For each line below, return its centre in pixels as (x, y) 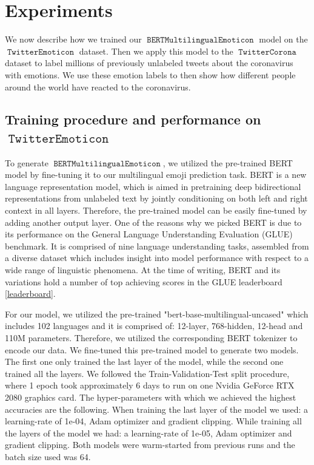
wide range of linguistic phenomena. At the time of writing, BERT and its (143, 270)
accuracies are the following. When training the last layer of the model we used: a (157, 409)
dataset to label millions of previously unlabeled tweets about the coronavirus (149, 63)
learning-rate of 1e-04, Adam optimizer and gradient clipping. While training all (153, 421)
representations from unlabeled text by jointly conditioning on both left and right (156, 198)
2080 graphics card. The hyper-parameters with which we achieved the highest (151, 397)
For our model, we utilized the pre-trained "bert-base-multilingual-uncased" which (157, 314)
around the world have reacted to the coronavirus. (98, 87)
